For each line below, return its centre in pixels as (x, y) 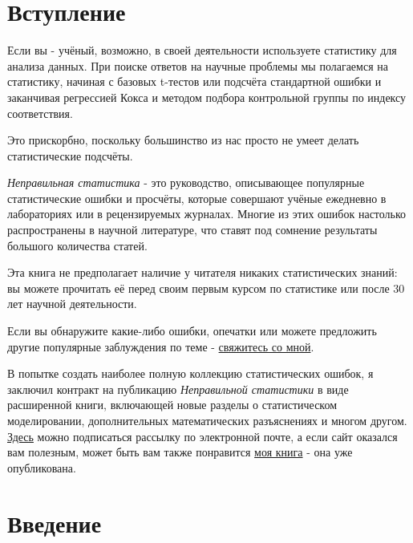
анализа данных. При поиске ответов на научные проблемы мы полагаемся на (198, 65)
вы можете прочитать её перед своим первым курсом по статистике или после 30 (206, 288)
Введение (55, 523)
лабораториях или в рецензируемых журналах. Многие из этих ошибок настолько (207, 214)
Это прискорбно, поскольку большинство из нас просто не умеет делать (183, 140)
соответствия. (40, 113)
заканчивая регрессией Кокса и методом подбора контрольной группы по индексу (207, 97)
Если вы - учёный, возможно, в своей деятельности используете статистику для (202, 50)
